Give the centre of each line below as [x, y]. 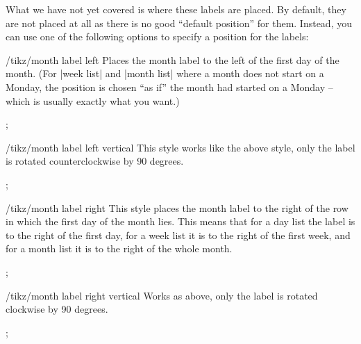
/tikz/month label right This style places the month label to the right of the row [177, 207]
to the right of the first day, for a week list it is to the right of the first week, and [178, 235]
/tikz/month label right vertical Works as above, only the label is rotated [162, 295]
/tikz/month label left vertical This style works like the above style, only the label [180, 147]
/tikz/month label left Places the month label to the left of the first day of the [173, 59]
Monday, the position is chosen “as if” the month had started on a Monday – [169, 87]
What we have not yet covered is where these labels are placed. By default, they [176, 9]
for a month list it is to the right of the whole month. [119, 248]
